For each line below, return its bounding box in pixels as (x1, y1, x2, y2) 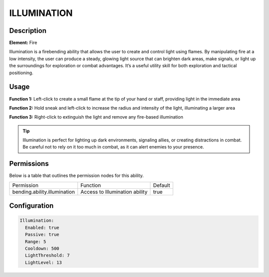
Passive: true (25, 232, 60, 238)
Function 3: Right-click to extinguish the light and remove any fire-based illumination (9, 114, 184, 120)
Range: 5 (25, 239, 46, 244)
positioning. (9, 70, 33, 76)
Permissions (9, 159, 49, 168)
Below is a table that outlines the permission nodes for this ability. (9, 172, 144, 179)
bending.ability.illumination (12, 188, 75, 195)
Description (9, 26, 47, 35)
